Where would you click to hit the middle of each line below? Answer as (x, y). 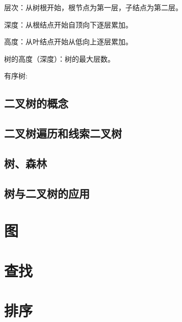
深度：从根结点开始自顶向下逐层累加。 (68, 24)
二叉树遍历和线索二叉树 (63, 133)
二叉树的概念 (36, 103)
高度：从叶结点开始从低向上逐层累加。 (68, 42)
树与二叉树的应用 (47, 193)
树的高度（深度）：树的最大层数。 (59, 58)
